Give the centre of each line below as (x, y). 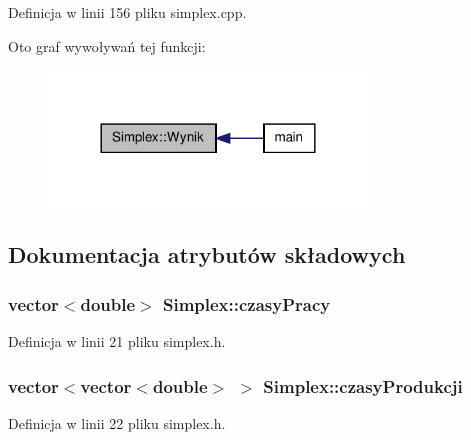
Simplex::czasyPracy (246, 303)
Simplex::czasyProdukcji (363, 385)
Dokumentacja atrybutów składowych (207, 254)
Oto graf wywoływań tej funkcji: (107, 45)
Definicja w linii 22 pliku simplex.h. (117, 422)
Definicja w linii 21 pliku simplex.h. (117, 341)
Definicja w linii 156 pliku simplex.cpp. (127, 12)
